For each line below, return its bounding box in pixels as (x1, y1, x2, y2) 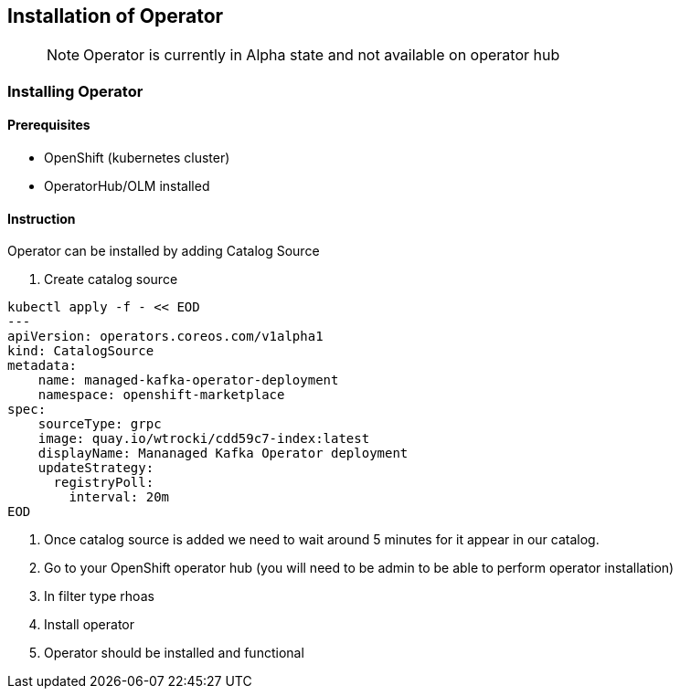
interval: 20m (69, 490, 170, 505)
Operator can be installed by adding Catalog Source (7, 243, 320, 259)
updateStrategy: (37, 460, 154, 476)
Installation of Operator (7, 5, 224, 27)
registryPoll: (53, 475, 154, 490)
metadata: (7, 358, 77, 374)
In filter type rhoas (44, 588, 154, 605)
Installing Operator (7, 81, 143, 100)
